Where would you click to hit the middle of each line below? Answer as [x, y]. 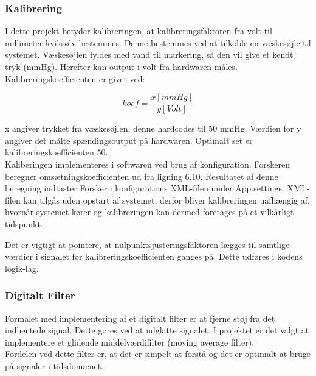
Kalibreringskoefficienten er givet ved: [75, 78]
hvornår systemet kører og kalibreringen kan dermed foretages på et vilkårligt [149, 212]
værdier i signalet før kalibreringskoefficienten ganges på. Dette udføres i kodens [154, 256]
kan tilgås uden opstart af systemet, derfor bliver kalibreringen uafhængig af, [167, 200]
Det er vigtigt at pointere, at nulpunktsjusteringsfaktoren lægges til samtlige [147, 244]
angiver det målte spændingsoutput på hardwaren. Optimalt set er [129, 140]
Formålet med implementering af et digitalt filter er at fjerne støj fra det [140, 318]
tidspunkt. [24, 224]
